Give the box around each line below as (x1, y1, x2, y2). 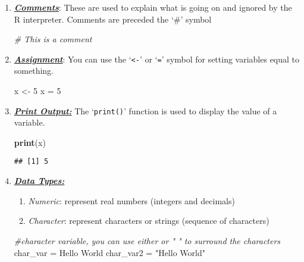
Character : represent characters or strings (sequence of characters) (28, 214, 269, 227)
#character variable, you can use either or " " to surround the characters (14, 234, 281, 247)
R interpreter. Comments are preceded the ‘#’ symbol (14, 13, 212, 25)
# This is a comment (14, 33, 92, 45)
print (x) (14, 136, 46, 148)
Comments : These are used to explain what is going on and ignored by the (14, 1, 292, 13)
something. (14, 64, 54, 77)
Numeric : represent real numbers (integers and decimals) (28, 194, 235, 207)
